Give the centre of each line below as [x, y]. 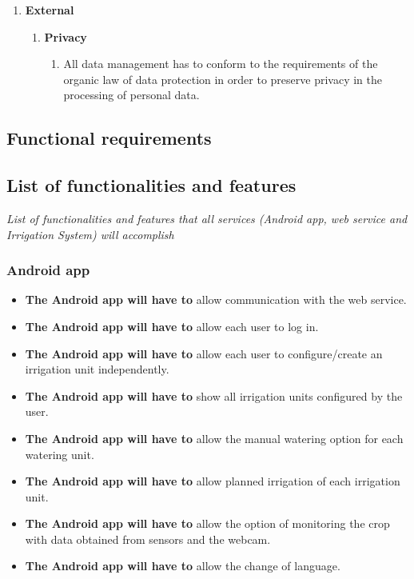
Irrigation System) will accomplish [90, 234]
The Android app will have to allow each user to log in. [172, 326]
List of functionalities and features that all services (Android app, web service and [207, 218]
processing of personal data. [131, 95]
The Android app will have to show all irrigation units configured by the [214, 395]
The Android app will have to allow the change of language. [183, 566]
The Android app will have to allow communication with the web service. [216, 299]
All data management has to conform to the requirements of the [221, 64]
